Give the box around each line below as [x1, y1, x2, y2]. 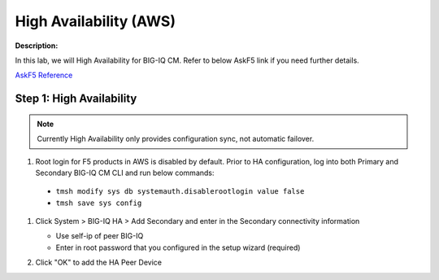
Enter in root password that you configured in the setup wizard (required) [55, 243, 301, 252]
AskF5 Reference [15, 70, 73, 81]
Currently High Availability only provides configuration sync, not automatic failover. [37, 134, 315, 144]
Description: [15, 41, 59, 50]
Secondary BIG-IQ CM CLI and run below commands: [35, 168, 215, 177]
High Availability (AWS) [15, 12, 176, 30]
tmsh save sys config [55, 198, 142, 208]
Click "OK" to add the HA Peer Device [35, 257, 163, 268]
